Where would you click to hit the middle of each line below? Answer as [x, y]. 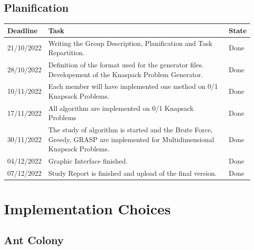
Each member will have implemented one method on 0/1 [133, 86]
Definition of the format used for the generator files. [126, 64]
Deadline [22, 30]
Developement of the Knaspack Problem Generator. [126, 74]
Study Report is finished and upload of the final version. [133, 173]
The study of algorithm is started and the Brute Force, [131, 130]
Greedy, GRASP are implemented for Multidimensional [131, 139]
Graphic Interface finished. [88, 161]
